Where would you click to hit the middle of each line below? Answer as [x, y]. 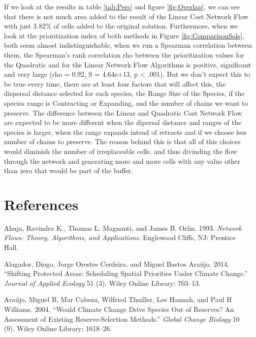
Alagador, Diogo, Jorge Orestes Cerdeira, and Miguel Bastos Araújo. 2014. [117, 263]
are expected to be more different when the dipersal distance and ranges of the [123, 122]
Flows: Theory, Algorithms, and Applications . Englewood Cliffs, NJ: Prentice [120, 237]
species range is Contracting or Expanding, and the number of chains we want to [126, 103]
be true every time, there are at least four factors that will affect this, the [115, 83]
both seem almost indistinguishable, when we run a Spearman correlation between [128, 45]
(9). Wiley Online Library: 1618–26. [58, 328]
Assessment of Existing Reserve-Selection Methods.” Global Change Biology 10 [122, 319]
